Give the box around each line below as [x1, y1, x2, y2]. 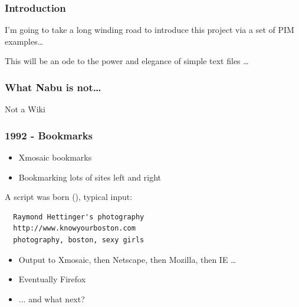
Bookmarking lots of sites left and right [18, 171, 162, 183]
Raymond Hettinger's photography [13, 212, 144, 221]
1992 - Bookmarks [5, 128, 93, 142]
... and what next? [18, 292, 85, 305]
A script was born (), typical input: [5, 191, 133, 203]
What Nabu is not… [5, 79, 101, 94]
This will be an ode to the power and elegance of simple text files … [5, 55, 249, 67]
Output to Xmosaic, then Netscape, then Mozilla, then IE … [18, 253, 236, 265]
